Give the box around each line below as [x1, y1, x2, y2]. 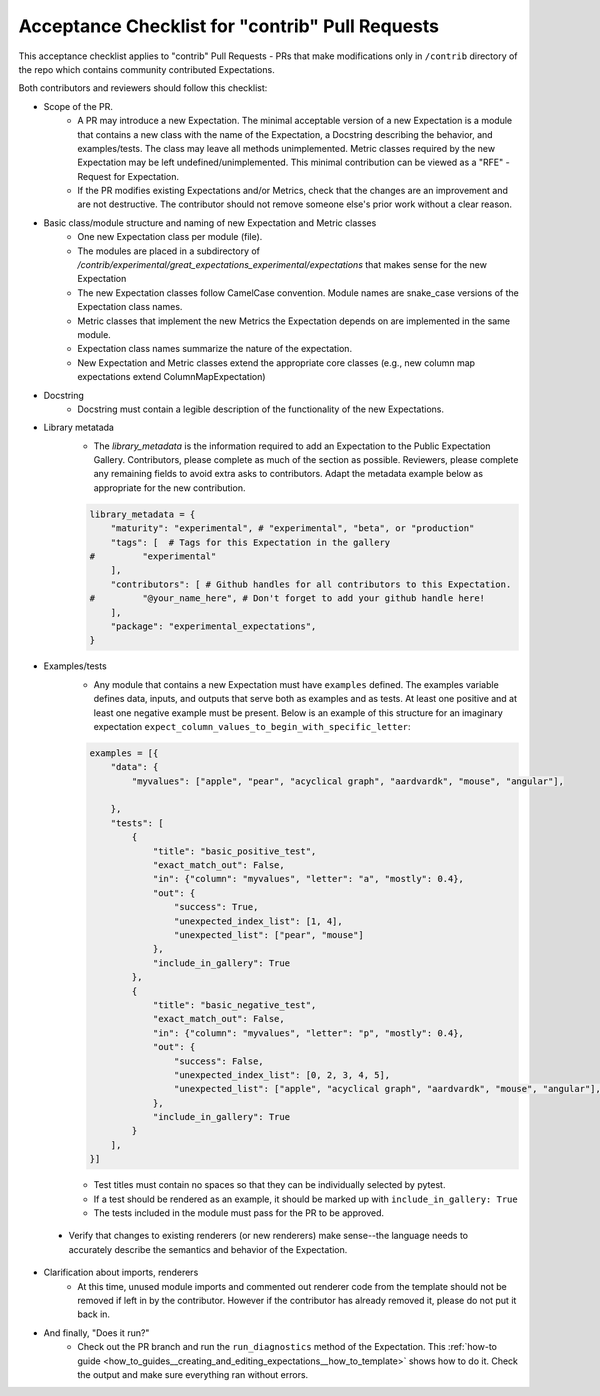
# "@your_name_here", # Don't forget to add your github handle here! [89, 593, 485, 604]
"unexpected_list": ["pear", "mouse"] [173, 929, 364, 940]
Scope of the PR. [43, 100, 114, 112]
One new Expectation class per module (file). [77, 231, 263, 243]
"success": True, [173, 901, 259, 913]
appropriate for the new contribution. [93, 481, 246, 494]
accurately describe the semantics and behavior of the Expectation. [68, 1243, 348, 1255]
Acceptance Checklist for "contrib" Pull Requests [18, 15, 440, 37]
